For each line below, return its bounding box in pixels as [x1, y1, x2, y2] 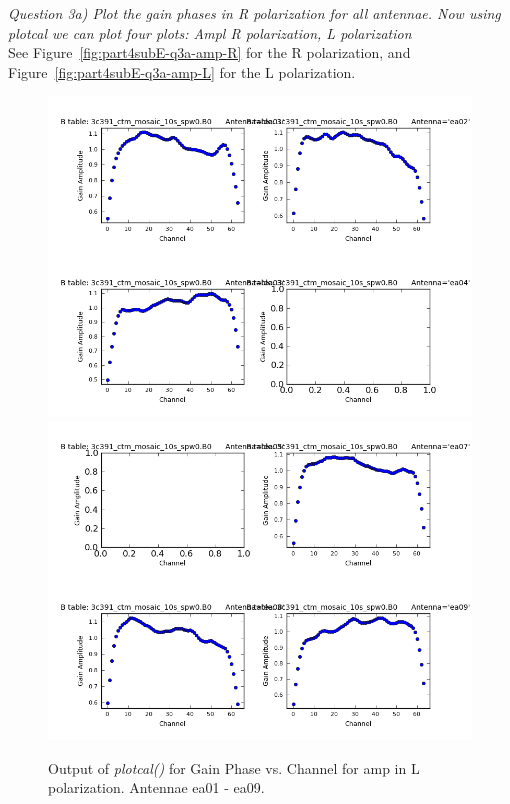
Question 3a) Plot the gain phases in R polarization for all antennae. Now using [8, 3, 501, 23]
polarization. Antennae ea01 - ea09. [48, 777, 265, 798]
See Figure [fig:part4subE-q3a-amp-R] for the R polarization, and [8, 42, 411, 63]
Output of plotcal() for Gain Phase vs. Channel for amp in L [48, 757, 420, 778]
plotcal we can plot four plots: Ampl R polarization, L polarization [8, 22, 412, 43]
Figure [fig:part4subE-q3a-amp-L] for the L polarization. [8, 61, 356, 82]
